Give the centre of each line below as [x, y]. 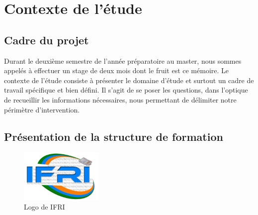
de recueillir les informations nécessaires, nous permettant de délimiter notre [120, 99]
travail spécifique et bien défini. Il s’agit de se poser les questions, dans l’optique [126, 90]
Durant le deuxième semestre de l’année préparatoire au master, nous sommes [123, 60]
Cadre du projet [46, 40]
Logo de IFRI [44, 207]
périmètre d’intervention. [42, 109]
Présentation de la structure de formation [114, 136]
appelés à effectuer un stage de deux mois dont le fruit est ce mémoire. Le [117, 70]
